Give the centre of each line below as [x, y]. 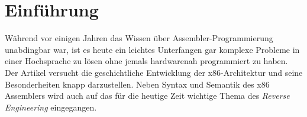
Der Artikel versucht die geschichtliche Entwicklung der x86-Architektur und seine [154, 72]
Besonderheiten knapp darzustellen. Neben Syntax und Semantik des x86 [137, 84]
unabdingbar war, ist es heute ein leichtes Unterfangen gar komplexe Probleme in [152, 49]
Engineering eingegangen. [51, 107]
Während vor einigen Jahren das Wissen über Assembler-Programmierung [139, 38]
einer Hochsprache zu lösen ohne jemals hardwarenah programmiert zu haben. [146, 61]
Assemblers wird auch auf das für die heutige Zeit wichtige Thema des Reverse [147, 96]
